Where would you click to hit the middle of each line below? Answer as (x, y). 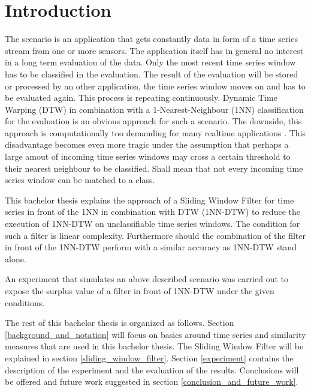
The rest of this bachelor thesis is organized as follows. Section (120, 323)
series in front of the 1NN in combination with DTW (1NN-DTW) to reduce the (153, 212)
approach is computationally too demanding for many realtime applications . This (155, 132)
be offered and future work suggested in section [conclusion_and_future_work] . (152, 381)
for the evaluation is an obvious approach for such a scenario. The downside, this (153, 121)
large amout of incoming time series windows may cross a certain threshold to (148, 156)
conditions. (25, 302)
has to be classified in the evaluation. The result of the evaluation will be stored (152, 74)
